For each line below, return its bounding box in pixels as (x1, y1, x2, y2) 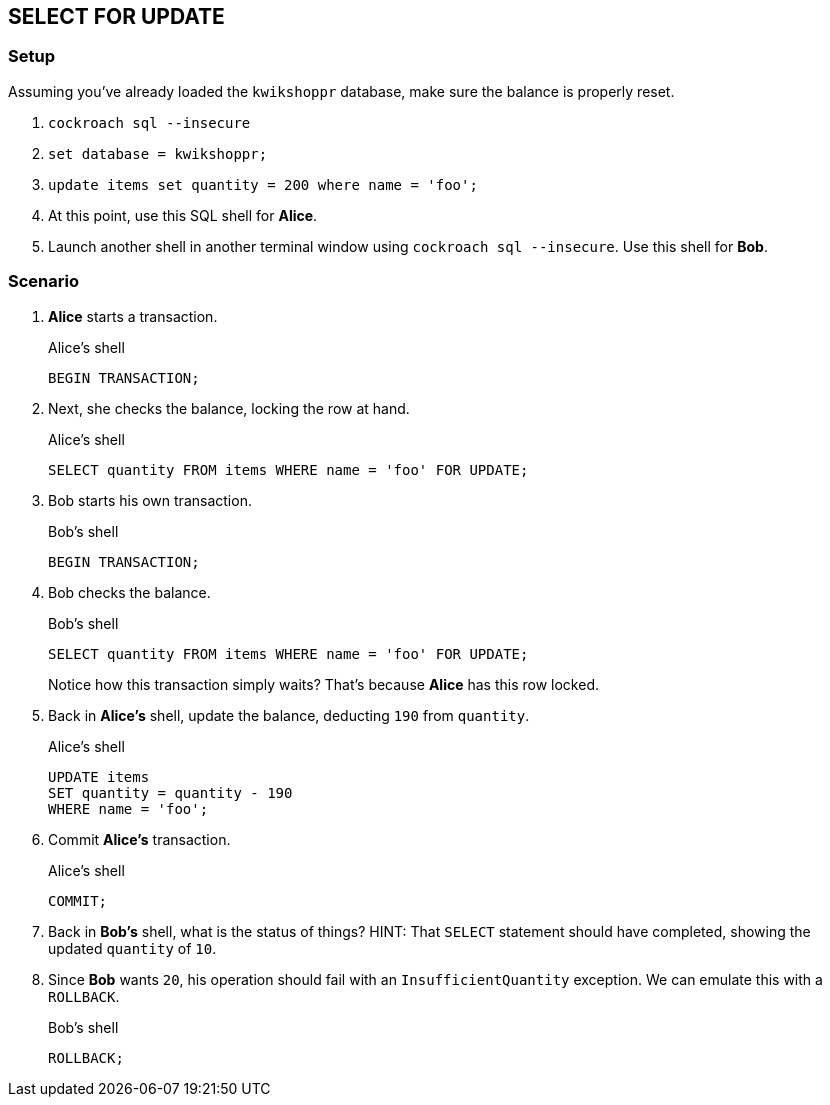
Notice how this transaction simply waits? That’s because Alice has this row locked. (48, 675, 599, 693)
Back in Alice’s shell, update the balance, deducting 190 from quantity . (48, 706, 530, 724)
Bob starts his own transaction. (48, 491, 252, 509)
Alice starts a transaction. (48, 307, 218, 325)
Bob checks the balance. (48, 583, 211, 601)
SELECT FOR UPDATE (8, 4, 225, 29)
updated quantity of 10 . (48, 939, 217, 957)
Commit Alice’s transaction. (48, 830, 231, 848)
